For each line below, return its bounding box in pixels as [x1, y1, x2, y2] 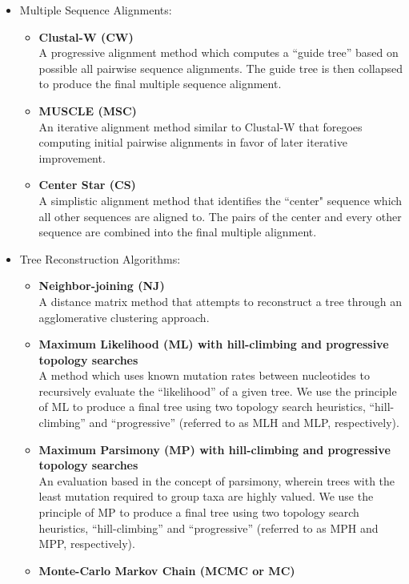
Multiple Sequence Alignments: [19, 2, 172, 18]
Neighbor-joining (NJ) [38, 277, 165, 294]
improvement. [38, 149, 106, 166]
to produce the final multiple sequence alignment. [38, 75, 282, 92]
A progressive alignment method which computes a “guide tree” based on [38, 44, 399, 61]
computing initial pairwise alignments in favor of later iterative [38, 134, 347, 151]
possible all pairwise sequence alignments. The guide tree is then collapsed [38, 59, 403, 76]
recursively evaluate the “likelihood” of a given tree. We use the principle [38, 382, 397, 399]
